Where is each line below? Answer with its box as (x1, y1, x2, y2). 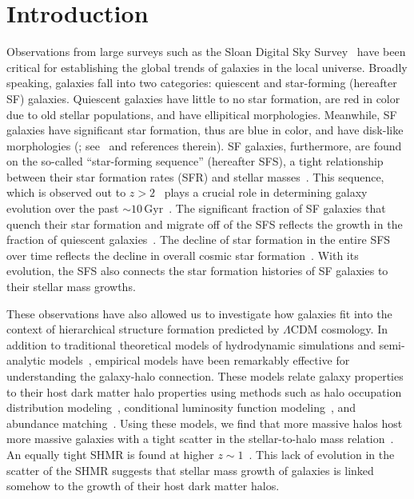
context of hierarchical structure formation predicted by (6, 321, 280, 337)
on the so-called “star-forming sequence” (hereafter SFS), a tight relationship (6, 153, 384, 170)
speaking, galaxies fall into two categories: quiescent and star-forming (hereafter (6, 74, 397, 91)
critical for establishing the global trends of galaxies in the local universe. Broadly (6, 58, 408, 75)
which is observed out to (6, 184, 126, 201)
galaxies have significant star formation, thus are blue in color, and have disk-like (6, 122, 404, 138)
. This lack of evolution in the (249, 445, 395, 462)
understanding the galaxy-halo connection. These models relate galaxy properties (6, 368, 404, 384)
